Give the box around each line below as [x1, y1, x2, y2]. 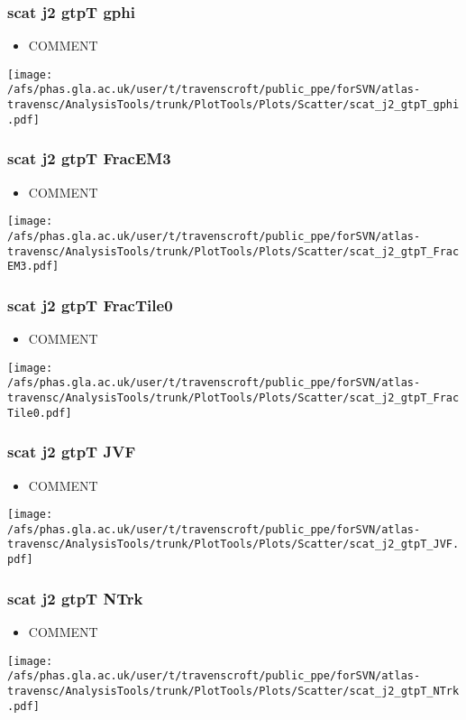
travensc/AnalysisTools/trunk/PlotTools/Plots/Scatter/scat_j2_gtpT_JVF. [7, 538, 460, 551]
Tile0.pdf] [7, 406, 72, 420]
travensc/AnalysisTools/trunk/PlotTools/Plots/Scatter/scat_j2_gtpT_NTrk [7, 684, 460, 697]
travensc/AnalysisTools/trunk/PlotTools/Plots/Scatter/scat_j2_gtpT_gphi [7, 98, 460, 112]
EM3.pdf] [7, 260, 59, 273]
